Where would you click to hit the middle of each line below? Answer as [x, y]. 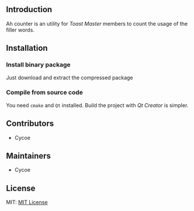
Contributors [30, 124]
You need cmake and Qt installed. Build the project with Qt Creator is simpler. [97, 105]
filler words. [20, 30]
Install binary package [38, 65]
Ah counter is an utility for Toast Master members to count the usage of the [97, 23]
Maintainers [29, 156]
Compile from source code [45, 93]
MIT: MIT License [27, 202]
